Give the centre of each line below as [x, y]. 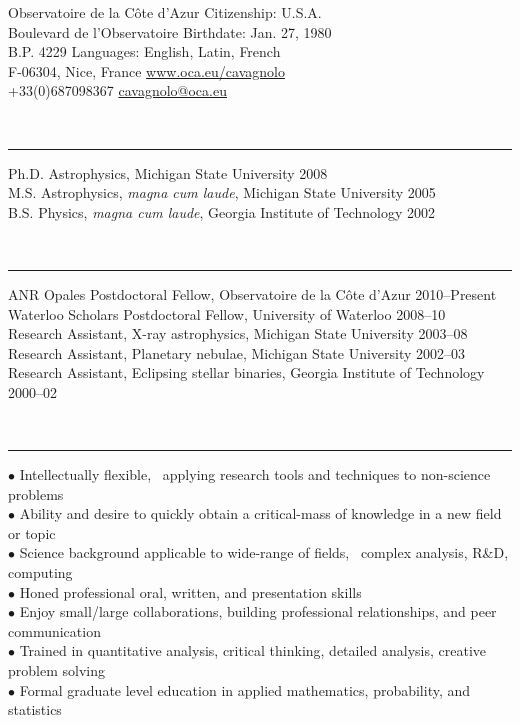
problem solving [56, 670]
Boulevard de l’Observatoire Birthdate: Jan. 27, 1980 [170, 31]
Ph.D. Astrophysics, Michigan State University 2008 [168, 172]
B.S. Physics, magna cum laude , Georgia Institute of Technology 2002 [222, 211]
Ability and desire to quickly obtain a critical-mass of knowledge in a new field [260, 513]
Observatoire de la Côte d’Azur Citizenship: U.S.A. [165, 12]
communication [54, 630]
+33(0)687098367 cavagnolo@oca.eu [117, 90]
